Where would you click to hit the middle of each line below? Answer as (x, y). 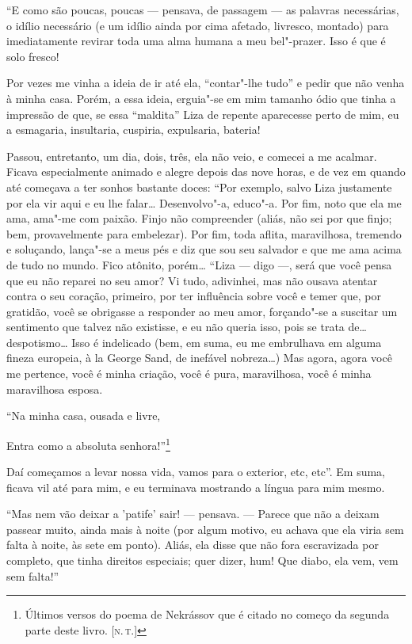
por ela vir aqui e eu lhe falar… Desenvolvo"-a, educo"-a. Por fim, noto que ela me (204, 202)
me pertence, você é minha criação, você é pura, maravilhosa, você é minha (189, 373)
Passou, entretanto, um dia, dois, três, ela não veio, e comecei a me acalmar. (192, 156)
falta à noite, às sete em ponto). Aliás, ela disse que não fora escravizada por (193, 545)
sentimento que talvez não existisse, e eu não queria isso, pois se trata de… (187, 327)
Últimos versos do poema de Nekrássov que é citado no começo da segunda (207, 614)
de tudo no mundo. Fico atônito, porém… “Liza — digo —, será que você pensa (199, 264)
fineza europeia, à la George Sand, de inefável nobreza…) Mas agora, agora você (199, 358)
